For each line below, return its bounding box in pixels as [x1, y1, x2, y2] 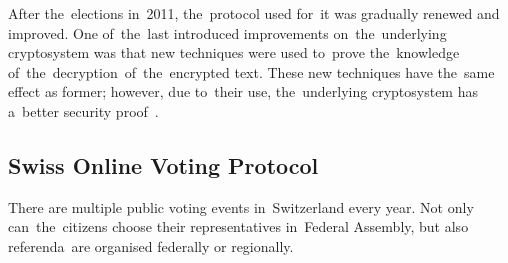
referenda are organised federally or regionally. [8, 235, 294, 256]
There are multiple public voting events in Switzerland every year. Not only [8, 196, 474, 217]
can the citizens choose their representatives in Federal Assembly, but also [8, 216, 469, 237]
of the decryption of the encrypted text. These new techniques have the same [8, 61, 495, 82]
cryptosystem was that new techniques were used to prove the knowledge [8, 42, 460, 63]
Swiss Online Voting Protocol [8, 149, 319, 180]
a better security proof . [8, 100, 159, 121]
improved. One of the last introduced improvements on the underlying [8, 22, 447, 43]
